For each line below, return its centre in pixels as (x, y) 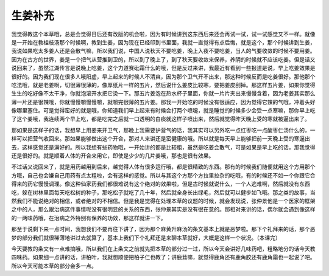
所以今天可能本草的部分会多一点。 (54, 266)
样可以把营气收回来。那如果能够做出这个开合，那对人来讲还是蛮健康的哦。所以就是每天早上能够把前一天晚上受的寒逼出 (161, 139)
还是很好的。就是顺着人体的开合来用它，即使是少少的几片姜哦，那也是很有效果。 (113, 156)
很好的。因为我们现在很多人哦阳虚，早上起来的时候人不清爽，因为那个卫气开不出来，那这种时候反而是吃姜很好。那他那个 (163, 77)
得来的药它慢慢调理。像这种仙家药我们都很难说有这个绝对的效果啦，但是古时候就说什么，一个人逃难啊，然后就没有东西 (161, 184)
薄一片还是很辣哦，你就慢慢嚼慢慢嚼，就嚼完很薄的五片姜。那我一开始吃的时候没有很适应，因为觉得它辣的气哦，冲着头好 (163, 102)
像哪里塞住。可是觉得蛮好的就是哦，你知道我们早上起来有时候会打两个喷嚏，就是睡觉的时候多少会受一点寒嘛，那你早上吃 (163, 111)
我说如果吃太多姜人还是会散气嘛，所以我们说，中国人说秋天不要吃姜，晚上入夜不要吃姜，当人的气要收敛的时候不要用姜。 (163, 51)
